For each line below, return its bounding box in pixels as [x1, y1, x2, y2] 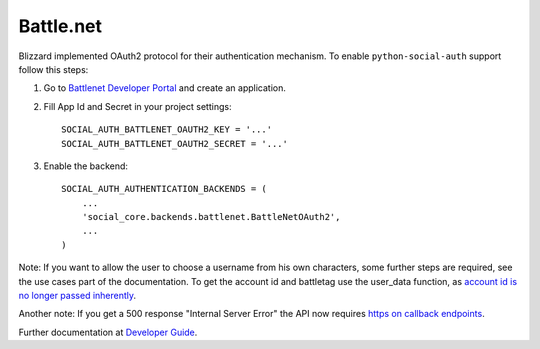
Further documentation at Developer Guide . [18, 326, 198, 338]
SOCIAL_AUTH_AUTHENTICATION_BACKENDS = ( [61, 183, 267, 195]
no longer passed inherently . [18, 290, 137, 302]
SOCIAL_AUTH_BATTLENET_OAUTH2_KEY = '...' [61, 124, 273, 135]
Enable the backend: [43, 160, 129, 172]
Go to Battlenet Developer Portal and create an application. [43, 82, 287, 94]
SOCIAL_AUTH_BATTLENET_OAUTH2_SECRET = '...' [61, 138, 289, 149]
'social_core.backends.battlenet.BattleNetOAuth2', [81, 211, 341, 223]
